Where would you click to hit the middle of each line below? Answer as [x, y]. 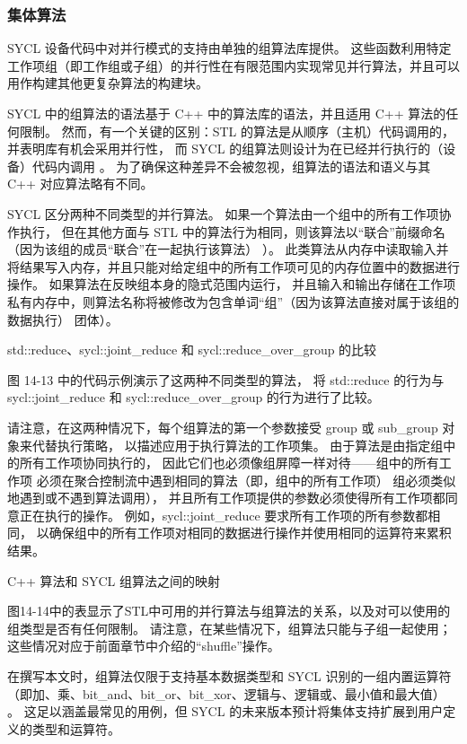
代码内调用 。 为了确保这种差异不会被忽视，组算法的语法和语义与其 [231, 166]
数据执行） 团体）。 [63, 319]
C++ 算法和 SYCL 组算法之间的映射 [114, 580]
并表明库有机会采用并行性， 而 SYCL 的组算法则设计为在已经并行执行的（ [225, 149]
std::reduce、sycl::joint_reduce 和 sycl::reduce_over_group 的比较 [192, 350]
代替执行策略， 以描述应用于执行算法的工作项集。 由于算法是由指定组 [238, 445]
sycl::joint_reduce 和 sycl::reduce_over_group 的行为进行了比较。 [194, 397]
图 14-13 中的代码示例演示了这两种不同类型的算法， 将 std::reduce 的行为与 [226, 379]
